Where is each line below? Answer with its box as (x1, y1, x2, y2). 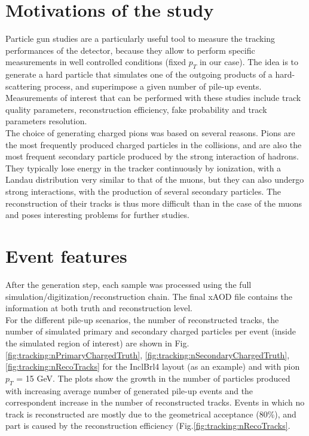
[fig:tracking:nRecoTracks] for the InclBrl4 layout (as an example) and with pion (5, 360, 300, 373)
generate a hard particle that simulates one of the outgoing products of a (5, 68, 273, 81)
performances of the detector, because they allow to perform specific (5, 44, 255, 56)
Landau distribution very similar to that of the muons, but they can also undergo (5, 173, 304, 186)
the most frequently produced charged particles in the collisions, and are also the (5, 138, 302, 151)
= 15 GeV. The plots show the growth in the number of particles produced (16, 371, 290, 384)
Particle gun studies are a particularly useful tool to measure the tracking (5, 32, 276, 45)
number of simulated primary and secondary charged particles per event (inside (5, 325, 296, 337)
